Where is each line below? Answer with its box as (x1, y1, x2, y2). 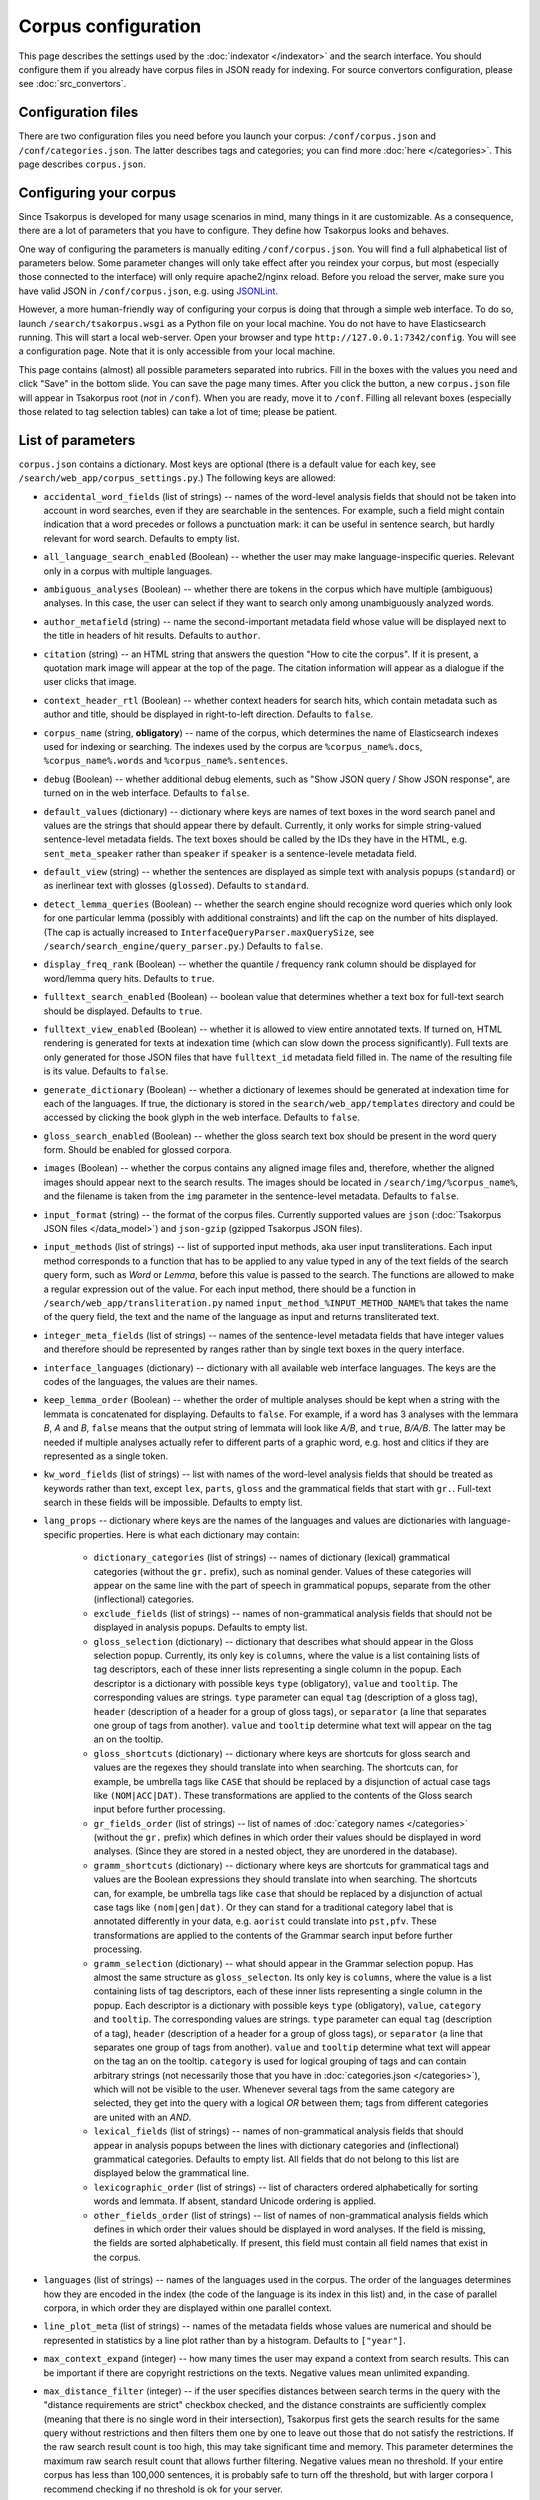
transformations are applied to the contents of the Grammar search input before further (93, 1929, 454, 1941)
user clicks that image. (43, 676, 137, 688)
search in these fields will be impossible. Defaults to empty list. (43, 1496, 304, 1509)
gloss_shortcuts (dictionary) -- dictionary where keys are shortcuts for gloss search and (93, 1747, 471, 1759)
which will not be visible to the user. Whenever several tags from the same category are (93, 2083, 455, 2095)
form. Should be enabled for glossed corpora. (43, 1144, 232, 1156)
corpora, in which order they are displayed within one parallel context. (43, 2301, 332, 2314)
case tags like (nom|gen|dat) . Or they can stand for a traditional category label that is (93, 1901, 454, 1914)
